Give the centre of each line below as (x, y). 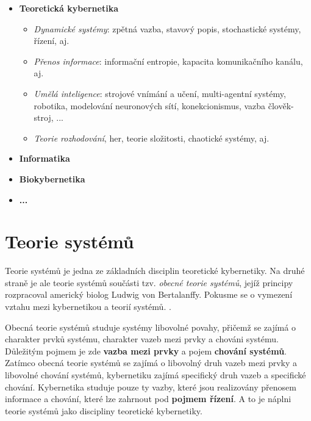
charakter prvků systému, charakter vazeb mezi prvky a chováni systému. (142, 339)
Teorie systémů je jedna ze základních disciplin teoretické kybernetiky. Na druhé (155, 271)
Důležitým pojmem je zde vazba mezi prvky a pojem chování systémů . (146, 351)
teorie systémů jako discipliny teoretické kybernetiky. (104, 410)
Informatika (45, 158)
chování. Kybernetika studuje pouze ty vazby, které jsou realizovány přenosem (151, 387)
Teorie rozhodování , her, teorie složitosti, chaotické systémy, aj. (152, 138)
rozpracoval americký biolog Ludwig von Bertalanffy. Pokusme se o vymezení (149, 294)
